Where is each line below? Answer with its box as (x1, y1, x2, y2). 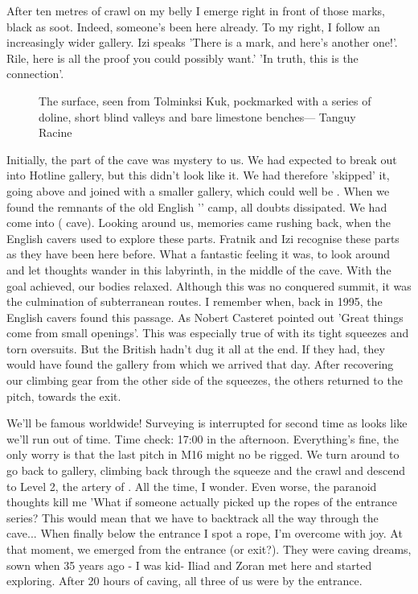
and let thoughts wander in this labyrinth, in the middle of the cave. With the (6, 261, 391, 278)
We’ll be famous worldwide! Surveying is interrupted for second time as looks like (6, 415, 408, 431)
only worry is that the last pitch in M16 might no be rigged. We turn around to (6, 446, 400, 463)
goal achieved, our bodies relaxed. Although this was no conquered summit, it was (6, 277, 412, 294)
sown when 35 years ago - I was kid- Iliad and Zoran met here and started (6, 556, 372, 573)
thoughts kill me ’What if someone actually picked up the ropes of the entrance (6, 493, 398, 510)
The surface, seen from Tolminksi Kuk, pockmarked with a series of (39, 92, 371, 109)
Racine (39, 124, 72, 141)
